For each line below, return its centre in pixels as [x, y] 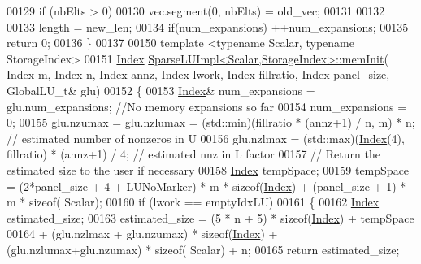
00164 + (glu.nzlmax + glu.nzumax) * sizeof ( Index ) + [142, 234]
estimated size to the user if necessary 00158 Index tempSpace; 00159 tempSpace [208, 169]
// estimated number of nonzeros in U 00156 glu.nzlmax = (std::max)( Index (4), [206, 138]
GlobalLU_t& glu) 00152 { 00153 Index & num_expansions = [161, 90]
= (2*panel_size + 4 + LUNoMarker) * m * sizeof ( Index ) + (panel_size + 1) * [206, 186]
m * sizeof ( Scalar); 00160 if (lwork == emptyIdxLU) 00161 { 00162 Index [193, 202]
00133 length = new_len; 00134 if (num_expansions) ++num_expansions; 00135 [208, 26]
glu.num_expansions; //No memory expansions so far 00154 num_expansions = [207, 106]
